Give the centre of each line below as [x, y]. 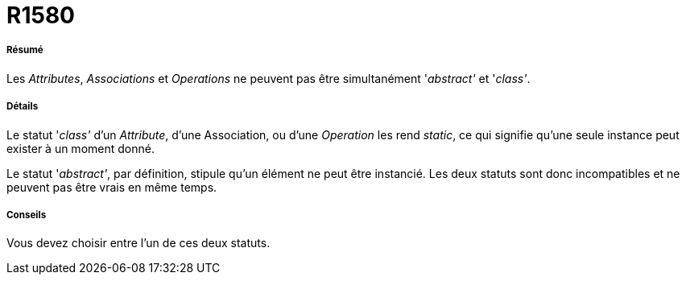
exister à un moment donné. [81, 148]
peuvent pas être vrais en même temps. [112, 187]
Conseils [27, 215]
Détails [23, 107]
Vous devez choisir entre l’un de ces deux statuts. [138, 243]
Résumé [25, 50]
